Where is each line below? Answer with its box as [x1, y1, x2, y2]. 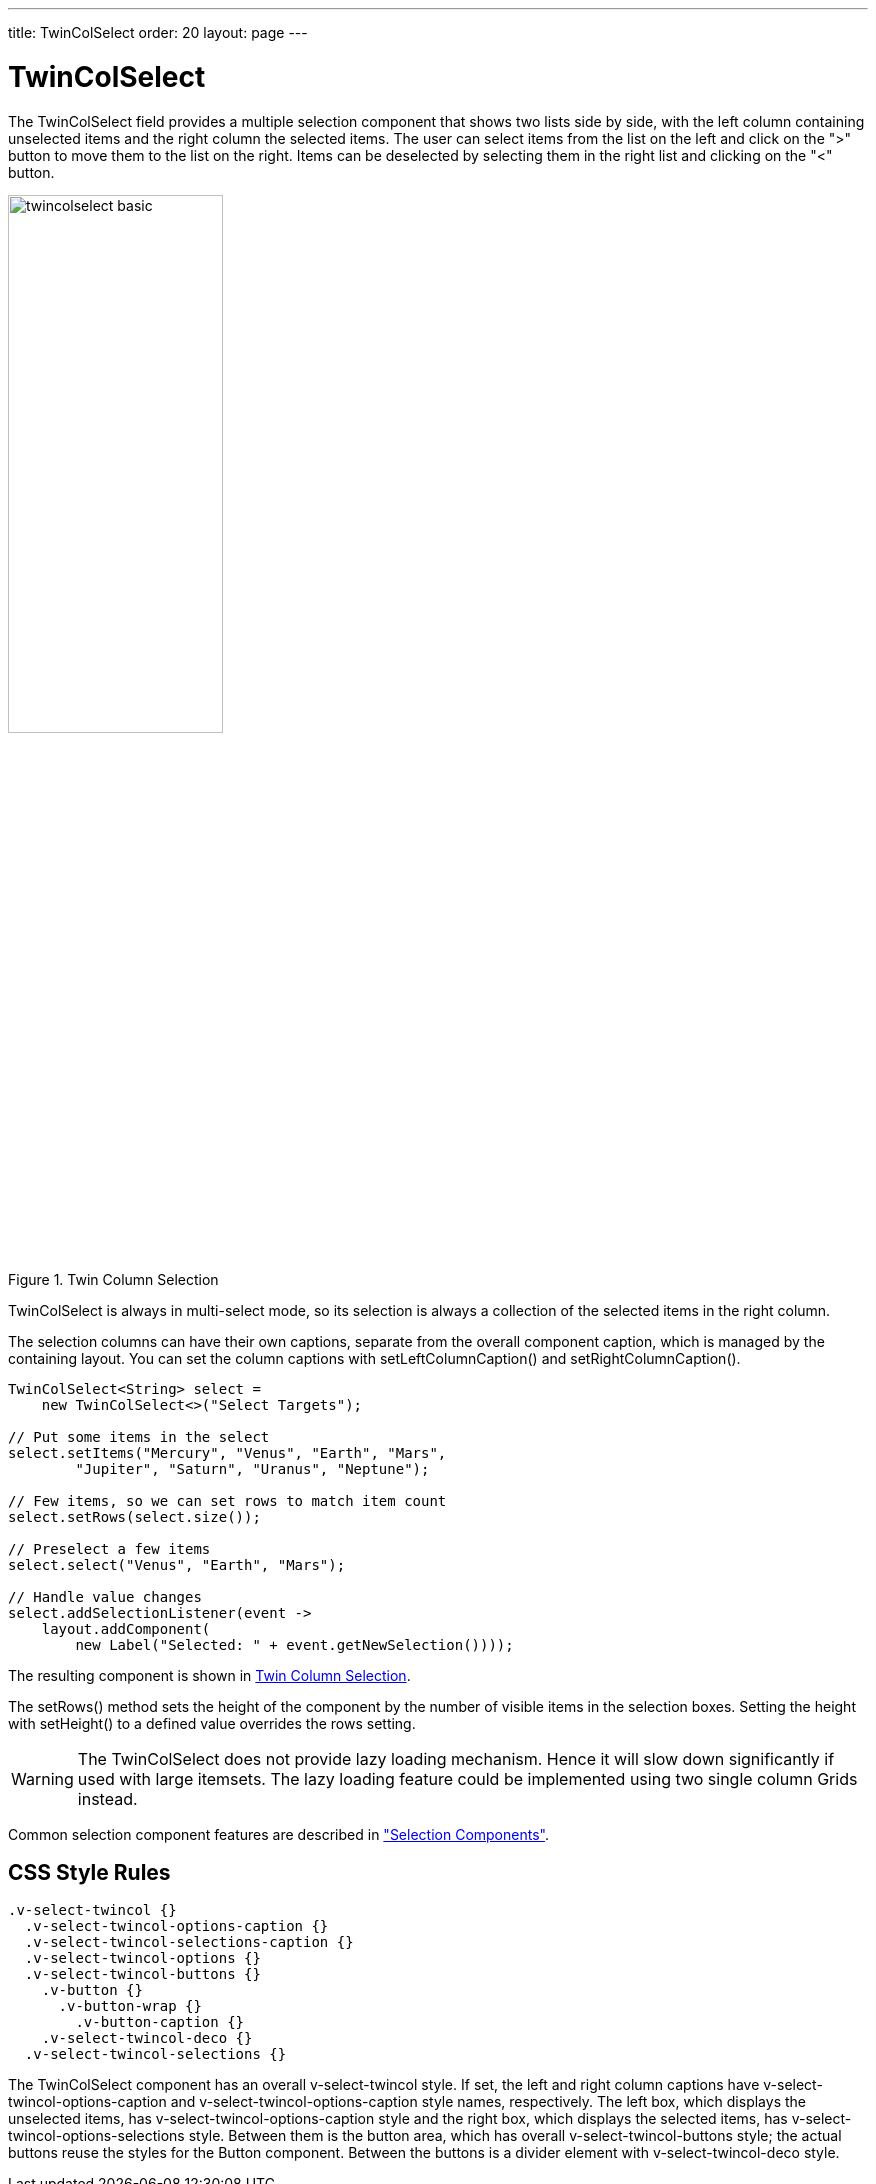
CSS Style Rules [8, 1859, 171, 1885]
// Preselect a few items [8, 1540, 211, 1557]
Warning [11, 1768, 74, 1789]
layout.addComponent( [41, 1620, 211, 1637]
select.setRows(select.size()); [8, 1508, 261, 1525]
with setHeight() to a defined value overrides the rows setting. [8, 1714, 416, 1732]
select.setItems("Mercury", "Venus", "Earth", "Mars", [8, 1444, 447, 1461]
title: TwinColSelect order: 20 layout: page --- [8, 24, 308, 41]
